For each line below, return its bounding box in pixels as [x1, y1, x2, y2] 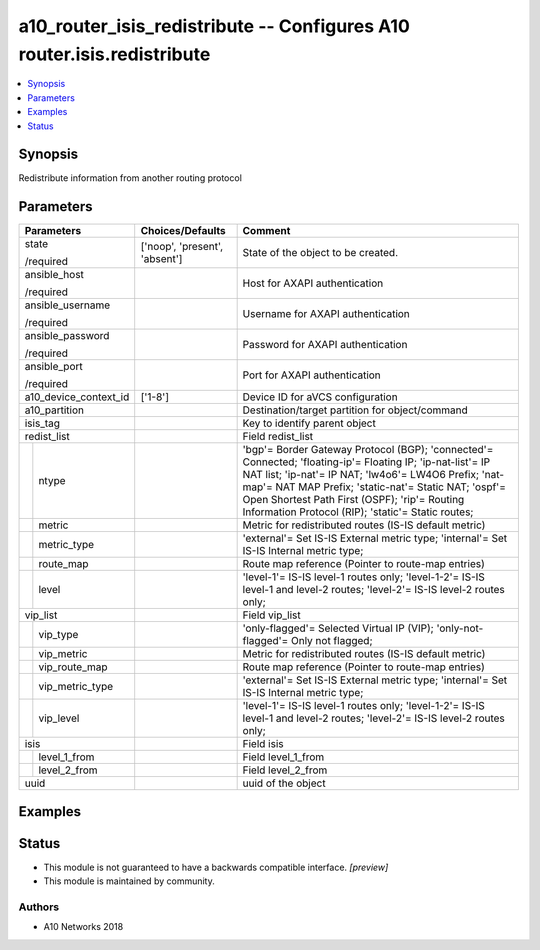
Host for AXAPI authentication [242, 276, 384, 290]
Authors [18, 900, 60, 914]
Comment [242, 224, 291, 238]
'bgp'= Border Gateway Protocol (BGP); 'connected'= [242, 443, 494, 457]
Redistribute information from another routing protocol [18, 172, 242, 184]
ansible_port [24, 360, 84, 374]
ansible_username [24, 298, 111, 312]
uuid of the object [242, 776, 326, 790]
